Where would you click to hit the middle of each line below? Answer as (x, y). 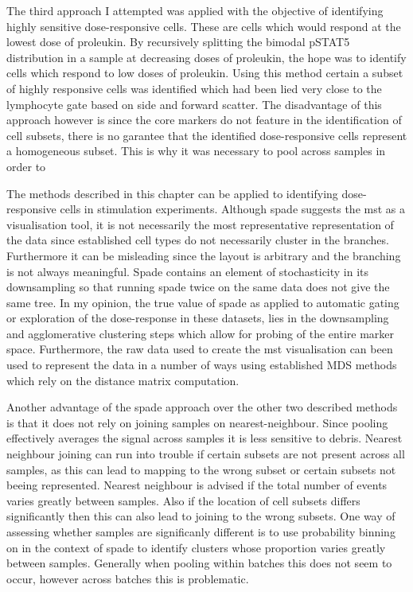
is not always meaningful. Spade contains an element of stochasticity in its (188, 271)
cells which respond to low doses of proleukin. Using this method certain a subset (205, 73)
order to (26, 166)
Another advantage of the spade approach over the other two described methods (202, 407)
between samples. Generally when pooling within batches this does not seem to (199, 563)
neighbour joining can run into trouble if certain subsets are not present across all (206, 454)
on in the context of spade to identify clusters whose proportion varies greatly (196, 547)
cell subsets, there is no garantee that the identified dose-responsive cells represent (207, 135)
